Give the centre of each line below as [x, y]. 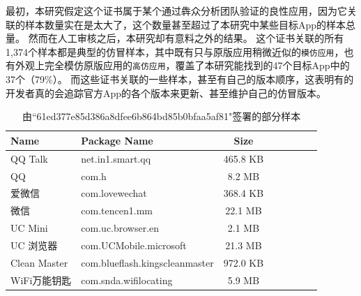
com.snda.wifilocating [127, 280]
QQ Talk [29, 158]
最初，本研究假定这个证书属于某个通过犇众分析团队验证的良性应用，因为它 [176, 10]
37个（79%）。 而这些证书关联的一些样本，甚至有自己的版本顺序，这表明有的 [180, 79]
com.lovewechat [114, 193]
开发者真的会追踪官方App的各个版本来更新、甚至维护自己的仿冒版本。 [166, 92]
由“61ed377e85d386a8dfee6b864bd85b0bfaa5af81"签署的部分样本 [161, 116]
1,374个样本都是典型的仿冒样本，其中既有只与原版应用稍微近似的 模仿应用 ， [175, 51]
